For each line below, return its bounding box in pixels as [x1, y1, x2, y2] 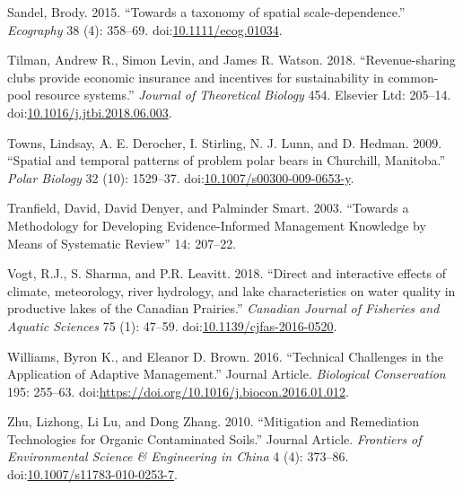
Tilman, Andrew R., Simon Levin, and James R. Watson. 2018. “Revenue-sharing [7, 50, 456, 69]
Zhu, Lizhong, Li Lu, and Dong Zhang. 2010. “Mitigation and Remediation [7, 412, 420, 431]
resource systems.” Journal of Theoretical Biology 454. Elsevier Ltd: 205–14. [35, 85, 451, 104]
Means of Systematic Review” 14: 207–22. [7, 233, 237, 252]
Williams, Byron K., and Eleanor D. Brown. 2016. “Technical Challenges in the [7, 346, 444, 365]
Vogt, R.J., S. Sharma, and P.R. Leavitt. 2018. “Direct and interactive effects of [7, 264, 447, 283]
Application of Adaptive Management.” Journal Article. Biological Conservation [7, 364, 446, 383]
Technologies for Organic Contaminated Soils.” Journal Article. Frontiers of [7, 429, 422, 448]
